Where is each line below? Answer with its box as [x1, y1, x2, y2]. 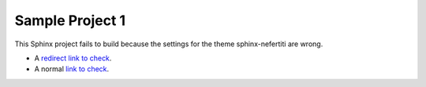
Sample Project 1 [14, 12, 126, 29]
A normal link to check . [34, 64, 110, 74]
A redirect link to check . [34, 53, 112, 63]
